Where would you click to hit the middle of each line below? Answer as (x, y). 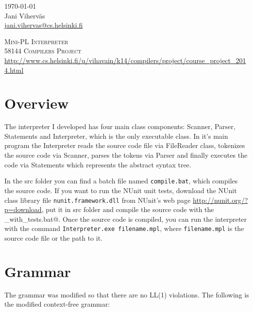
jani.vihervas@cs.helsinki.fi (44, 25)
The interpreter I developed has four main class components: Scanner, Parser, (120, 126)
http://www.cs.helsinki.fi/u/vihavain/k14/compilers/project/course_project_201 (125, 60)
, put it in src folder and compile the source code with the (128, 209)
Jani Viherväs (25, 15)
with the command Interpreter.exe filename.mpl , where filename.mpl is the (124, 228)
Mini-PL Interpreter (36, 41)
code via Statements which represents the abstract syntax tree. (98, 164)
